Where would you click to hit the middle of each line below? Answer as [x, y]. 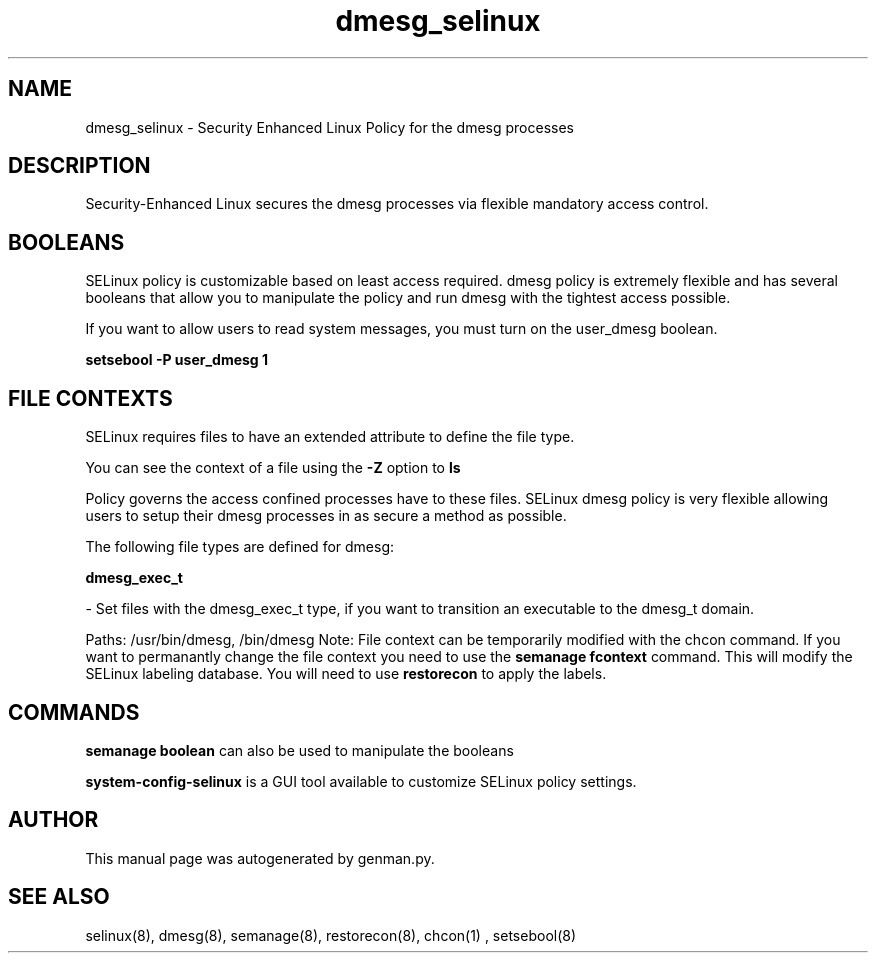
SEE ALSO [59, 897]
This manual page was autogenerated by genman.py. [260, 858]
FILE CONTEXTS [90, 398]
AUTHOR [53, 820]
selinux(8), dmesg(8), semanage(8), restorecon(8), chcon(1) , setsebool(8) [331, 935]
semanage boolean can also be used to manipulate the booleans [299, 750]
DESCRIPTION [79, 166]
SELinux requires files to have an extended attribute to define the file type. [330, 437]
